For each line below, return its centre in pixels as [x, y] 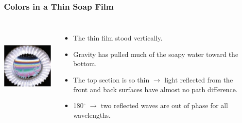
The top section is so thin [111, 80]
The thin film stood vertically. [118, 38]
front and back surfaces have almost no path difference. [155, 89]
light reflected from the [199, 80]
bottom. [85, 63]
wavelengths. [92, 115]
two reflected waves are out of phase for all [164, 105]
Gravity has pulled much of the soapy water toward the [156, 54]
